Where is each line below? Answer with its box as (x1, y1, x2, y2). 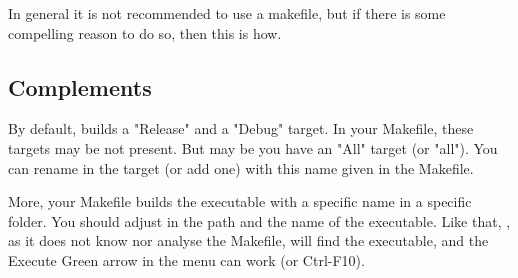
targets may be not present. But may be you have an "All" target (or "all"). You (8, 137, 498, 158)
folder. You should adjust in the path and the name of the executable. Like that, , (8, 210, 511, 231)
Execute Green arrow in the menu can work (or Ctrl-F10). (8, 249, 365, 270)
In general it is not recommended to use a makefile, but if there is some (8, 3, 446, 23)
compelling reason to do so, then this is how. (8, 22, 282, 43)
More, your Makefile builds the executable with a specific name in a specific (8, 191, 472, 212)
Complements (8, 71, 152, 102)
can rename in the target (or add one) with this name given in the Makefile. (8, 157, 474, 178)
